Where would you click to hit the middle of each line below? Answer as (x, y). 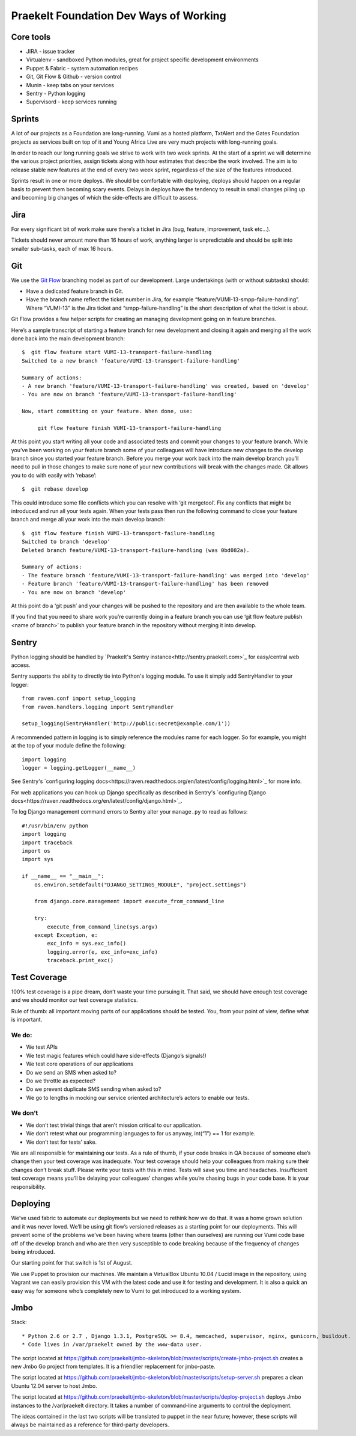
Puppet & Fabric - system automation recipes (82, 68)
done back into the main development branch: (68, 338)
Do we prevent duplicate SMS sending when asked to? (94, 1089)
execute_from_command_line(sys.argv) (103, 927)
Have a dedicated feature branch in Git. (75, 291)
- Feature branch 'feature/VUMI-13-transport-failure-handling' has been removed (145, 584)
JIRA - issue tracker (50, 52)
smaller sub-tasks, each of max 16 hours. (62, 248)
